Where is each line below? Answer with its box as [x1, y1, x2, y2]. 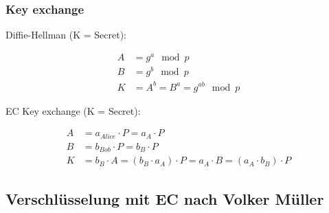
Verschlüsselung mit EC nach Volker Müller [5, 188, 324, 209]
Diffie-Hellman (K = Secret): [5, 27, 126, 42]
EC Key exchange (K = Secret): [5, 103, 141, 117]
